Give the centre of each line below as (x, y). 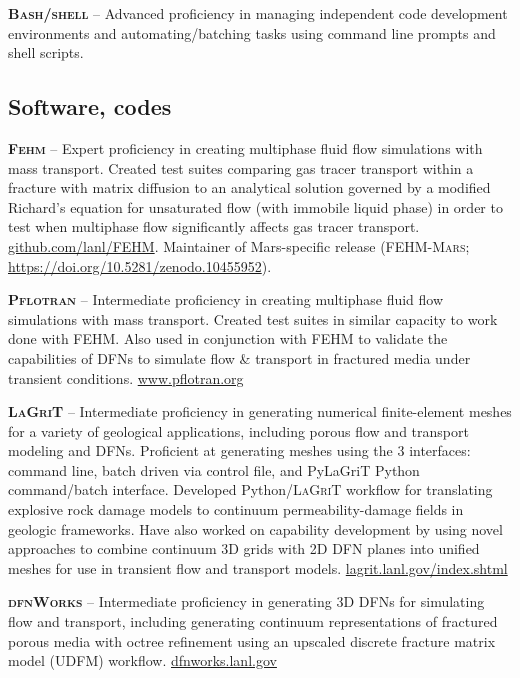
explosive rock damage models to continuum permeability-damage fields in (236, 509)
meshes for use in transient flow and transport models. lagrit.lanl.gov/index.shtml (258, 567)
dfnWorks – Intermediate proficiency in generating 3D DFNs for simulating (246, 601)
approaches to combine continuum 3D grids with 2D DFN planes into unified (244, 548)
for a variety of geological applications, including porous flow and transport (238, 430)
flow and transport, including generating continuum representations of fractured (253, 621)
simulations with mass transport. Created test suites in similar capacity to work (253, 318)
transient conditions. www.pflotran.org (126, 377)
